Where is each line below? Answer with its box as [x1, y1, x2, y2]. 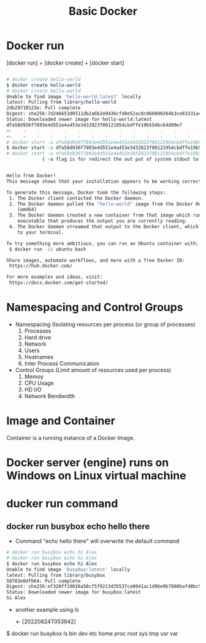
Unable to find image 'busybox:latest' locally [6, 566, 131, 572]
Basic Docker [68, 4, 138, 18]
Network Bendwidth [24, 393, 75, 399]
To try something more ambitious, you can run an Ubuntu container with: [6, 241, 199, 247]
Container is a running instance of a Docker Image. [6, 434, 135, 441]
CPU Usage [24, 379, 54, 387]
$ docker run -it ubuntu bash [9, 246, 86, 252]
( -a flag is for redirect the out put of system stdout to [42, 156, 199, 163]
